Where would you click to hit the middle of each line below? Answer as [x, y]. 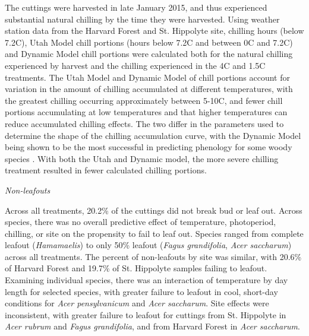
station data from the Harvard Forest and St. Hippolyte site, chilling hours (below [154, 31]
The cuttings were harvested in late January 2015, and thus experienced [136, 7]
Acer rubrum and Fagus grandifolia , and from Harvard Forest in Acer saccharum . [152, 326]
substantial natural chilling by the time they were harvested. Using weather [142, 19]
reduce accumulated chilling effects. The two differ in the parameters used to [144, 123]
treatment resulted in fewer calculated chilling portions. [106, 170]
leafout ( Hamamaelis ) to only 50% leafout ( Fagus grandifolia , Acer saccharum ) [148, 245]
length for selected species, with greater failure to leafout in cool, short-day [141, 291]
